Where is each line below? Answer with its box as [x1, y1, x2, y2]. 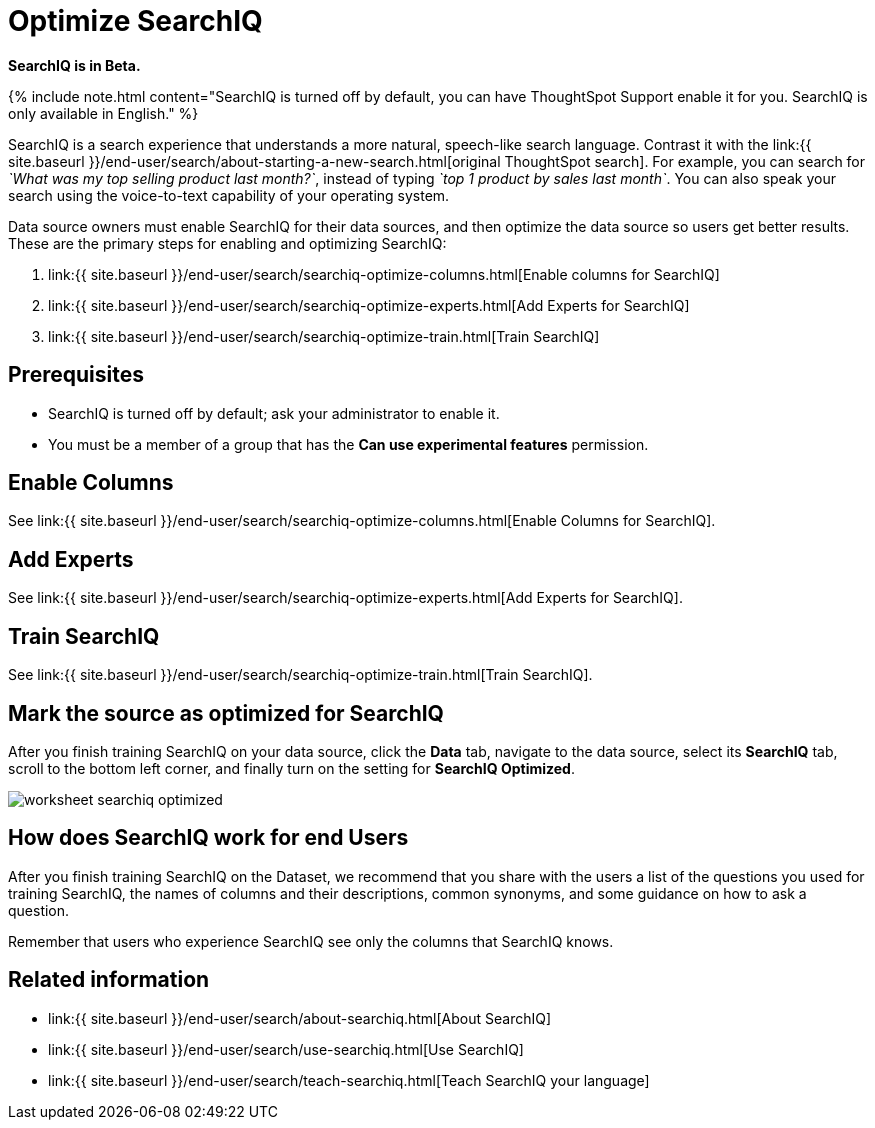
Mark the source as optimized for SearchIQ [8, 700, 444, 726]
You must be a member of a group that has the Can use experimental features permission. [48, 435, 649, 453]
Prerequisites [8, 362, 144, 388]
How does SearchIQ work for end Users [8, 825, 409, 851]
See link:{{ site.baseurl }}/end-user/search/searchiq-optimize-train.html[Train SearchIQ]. [8, 666, 593, 684]
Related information [8, 967, 210, 993]
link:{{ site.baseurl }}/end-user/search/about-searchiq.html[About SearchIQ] [48, 1009, 552, 1027]
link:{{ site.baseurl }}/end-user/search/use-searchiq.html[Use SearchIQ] [48, 1040, 524, 1058]
